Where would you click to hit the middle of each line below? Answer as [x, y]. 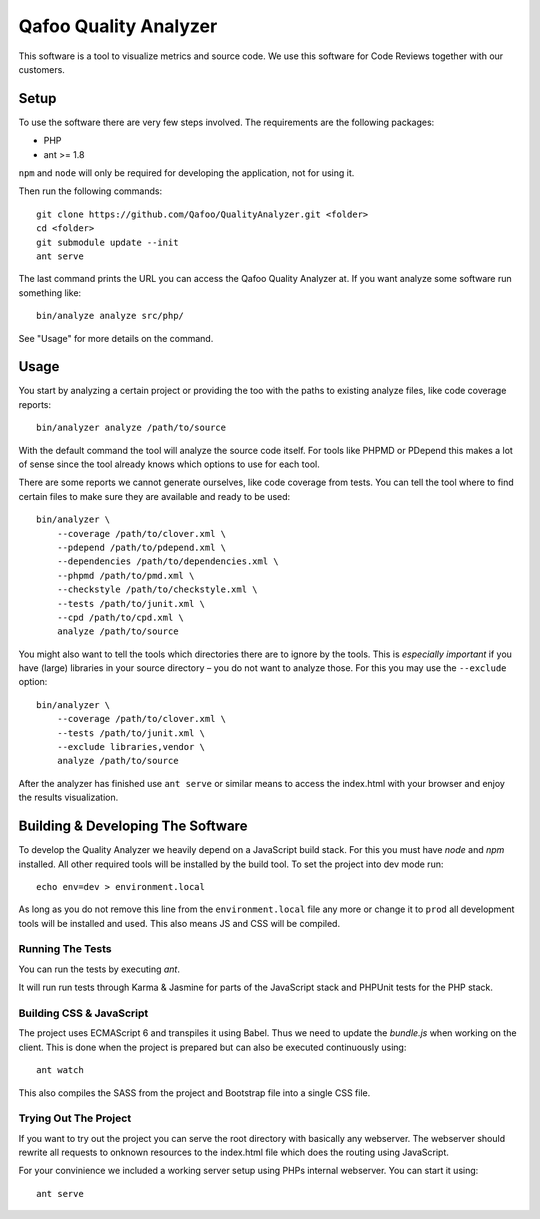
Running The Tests [65, 949]
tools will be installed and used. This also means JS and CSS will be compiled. [179, 923]
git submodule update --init [107, 242]
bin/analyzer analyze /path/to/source [131, 428]
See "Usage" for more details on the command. [116, 338]
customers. [41, 69]
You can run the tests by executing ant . [99, 969]
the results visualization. [68, 797]
